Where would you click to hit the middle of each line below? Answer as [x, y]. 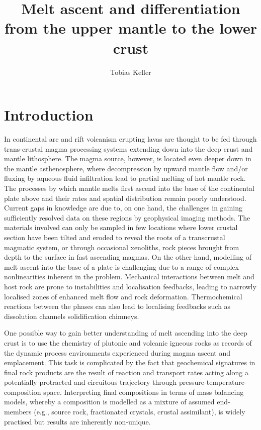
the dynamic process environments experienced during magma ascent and [117, 352]
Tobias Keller [131, 72]
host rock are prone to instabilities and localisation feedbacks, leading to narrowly [130, 286]
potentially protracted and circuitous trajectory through [91, 382]
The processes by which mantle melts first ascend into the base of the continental [129, 188]
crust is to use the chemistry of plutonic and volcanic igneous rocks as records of [128, 342]
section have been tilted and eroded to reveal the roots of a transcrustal [115, 237]
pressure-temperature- [213, 382]
